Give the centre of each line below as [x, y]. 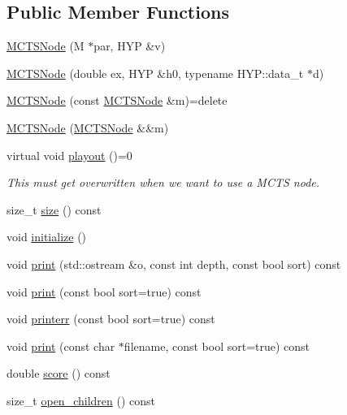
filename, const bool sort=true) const [217, 346]
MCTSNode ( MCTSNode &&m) [88, 127]
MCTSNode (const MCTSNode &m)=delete [117, 100]
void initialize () [47, 237]
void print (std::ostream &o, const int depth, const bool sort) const [174, 264]
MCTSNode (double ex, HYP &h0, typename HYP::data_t [155, 73]
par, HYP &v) [130, 46]
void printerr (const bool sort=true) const [111, 319]
